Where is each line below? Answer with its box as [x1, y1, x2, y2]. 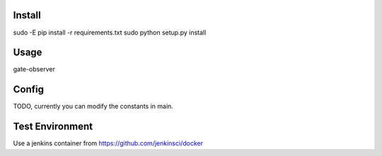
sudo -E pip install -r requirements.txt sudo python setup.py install [13, 28, 207, 37]
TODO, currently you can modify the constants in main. [13, 102, 173, 111]
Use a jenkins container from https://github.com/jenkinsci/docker [13, 139, 203, 148]
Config [13, 83, 44, 95]
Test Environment [13, 121, 93, 133]
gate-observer [13, 65, 56, 73]
